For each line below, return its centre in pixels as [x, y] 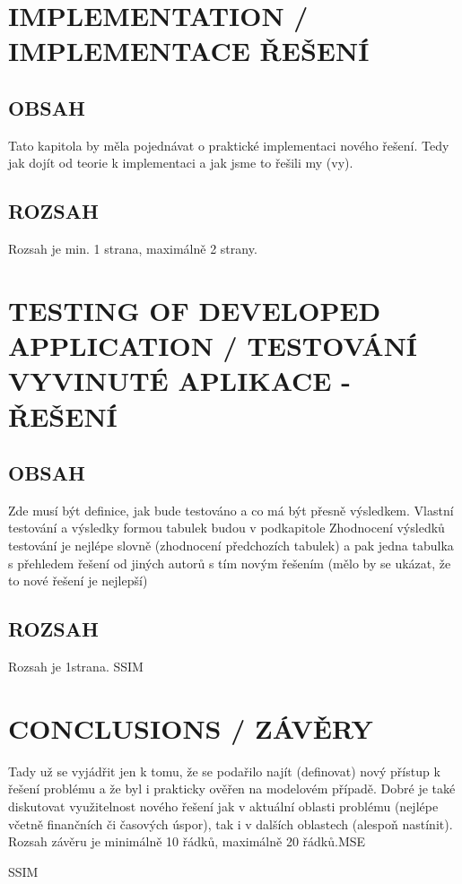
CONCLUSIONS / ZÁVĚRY [191, 728]
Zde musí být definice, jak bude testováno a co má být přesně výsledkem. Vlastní [231, 510]
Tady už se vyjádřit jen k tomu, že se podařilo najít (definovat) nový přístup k [224, 771]
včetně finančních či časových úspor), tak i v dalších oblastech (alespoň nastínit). [231, 823]
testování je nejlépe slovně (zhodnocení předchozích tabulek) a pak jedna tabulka [231, 546]
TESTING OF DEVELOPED [195, 310]
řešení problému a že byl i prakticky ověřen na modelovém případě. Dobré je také [232, 789]
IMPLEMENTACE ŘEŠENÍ [189, 51]
